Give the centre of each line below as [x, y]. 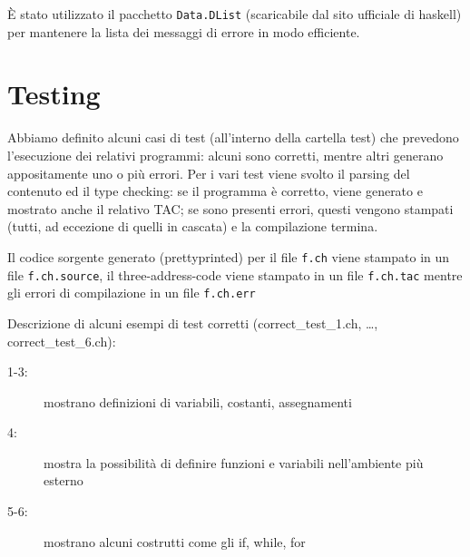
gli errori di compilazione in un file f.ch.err [132, 293]
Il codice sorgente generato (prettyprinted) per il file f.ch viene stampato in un [229, 256]
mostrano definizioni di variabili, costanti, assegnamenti [198, 401]
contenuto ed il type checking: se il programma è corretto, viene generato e [215, 191]
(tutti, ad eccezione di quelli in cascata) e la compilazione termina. [193, 226]
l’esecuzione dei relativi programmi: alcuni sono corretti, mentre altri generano [225, 155]
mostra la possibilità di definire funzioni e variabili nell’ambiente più [234, 462]
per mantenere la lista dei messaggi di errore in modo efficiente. [184, 31]
